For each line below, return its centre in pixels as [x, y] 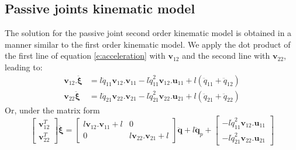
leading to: [24, 67]
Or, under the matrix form [52, 110]
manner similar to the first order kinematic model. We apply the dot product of [148, 44]
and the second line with [226, 56]
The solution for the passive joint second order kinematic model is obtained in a [148, 33]
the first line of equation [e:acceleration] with [85, 56]
